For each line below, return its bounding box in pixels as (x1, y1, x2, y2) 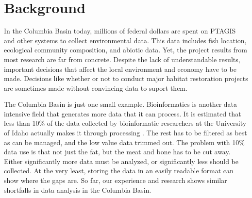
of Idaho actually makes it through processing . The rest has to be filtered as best (4, 128, 247, 138)
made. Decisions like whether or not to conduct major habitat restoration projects (4, 73, 248, 83)
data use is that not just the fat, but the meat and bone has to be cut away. (4, 147, 231, 157)
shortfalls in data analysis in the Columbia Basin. (4, 184, 151, 195)
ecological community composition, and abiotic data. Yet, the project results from (4, 45, 247, 55)
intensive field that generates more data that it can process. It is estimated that (4, 108, 241, 118)
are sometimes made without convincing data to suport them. (4, 82, 187, 93)
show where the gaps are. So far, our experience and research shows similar (4, 175, 227, 185)
